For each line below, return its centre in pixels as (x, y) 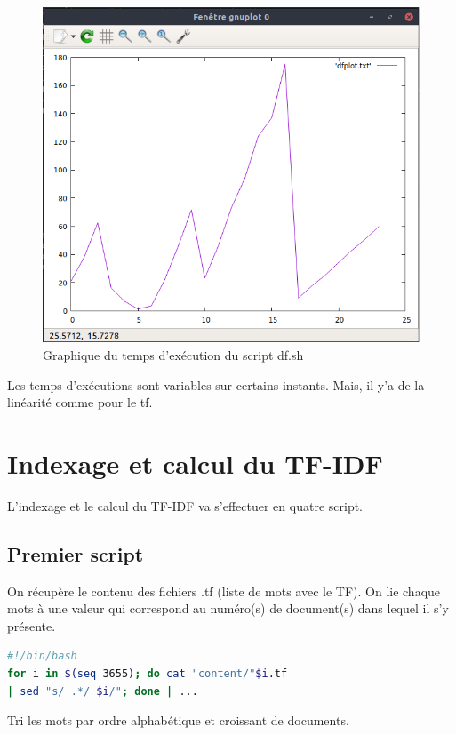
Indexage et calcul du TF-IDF (195, 463)
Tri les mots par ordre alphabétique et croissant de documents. (178, 720)
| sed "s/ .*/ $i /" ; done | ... (103, 691)
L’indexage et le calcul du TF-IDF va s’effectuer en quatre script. (185, 505)
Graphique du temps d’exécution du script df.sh (173, 354)
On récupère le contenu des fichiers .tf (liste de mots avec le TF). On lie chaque (224, 591)
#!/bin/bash (42, 656)
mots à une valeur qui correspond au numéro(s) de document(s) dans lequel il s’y (228, 608)
